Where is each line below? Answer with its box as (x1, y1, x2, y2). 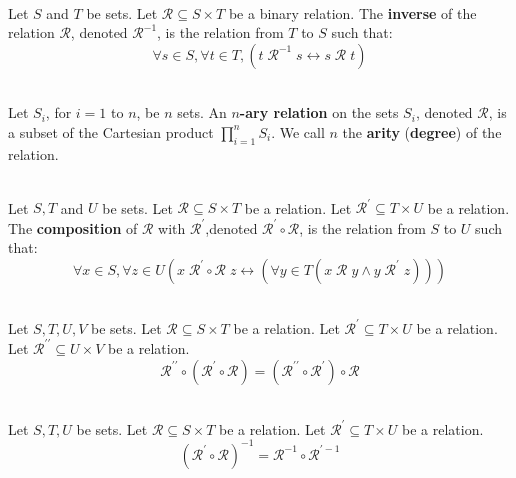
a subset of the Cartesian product (8, 121, 214, 142)
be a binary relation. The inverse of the (228, 2, 477, 23)
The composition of (8, 217, 138, 238)
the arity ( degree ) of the (342, 121, 502, 142)
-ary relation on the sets (239, 102, 399, 123)
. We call (271, 121, 325, 142)
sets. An (177, 102, 227, 123)
